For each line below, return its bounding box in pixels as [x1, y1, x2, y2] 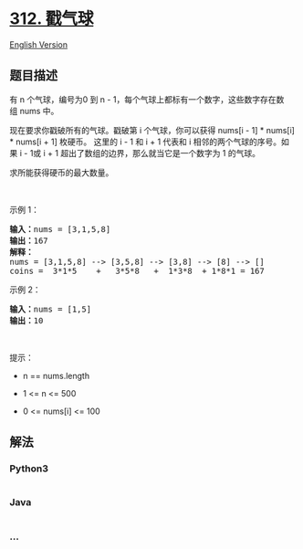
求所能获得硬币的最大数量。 [9, 166, 114, 178]
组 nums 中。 [9, 105, 59, 116]
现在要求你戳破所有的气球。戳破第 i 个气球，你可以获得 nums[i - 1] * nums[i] [9, 124, 295, 135]
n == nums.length [22, 370, 89, 381]
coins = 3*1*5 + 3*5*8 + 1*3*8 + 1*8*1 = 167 [9, 266, 265, 276]
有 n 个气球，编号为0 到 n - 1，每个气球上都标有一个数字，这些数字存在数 [9, 93, 285, 105]
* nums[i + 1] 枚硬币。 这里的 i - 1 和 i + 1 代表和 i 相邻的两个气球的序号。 [9, 136, 282, 147]
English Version [9, 38, 68, 50]
